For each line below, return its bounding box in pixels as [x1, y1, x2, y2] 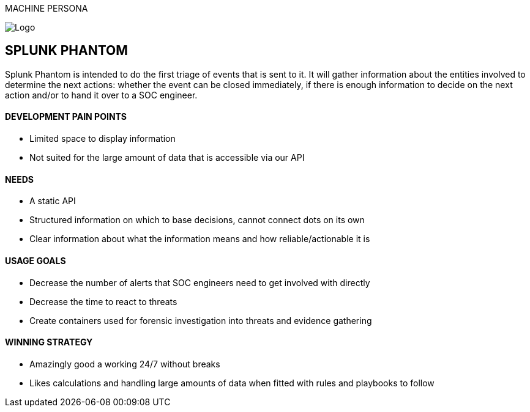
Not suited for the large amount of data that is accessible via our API [29, 152, 305, 163]
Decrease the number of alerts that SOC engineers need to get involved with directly [29, 277, 370, 288]
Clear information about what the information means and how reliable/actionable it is [29, 234, 370, 245]
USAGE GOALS [5, 255, 66, 266]
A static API [29, 196, 76, 207]
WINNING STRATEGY [5, 337, 93, 348]
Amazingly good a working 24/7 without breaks [29, 358, 220, 369]
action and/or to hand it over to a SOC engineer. [5, 89, 198, 100]
